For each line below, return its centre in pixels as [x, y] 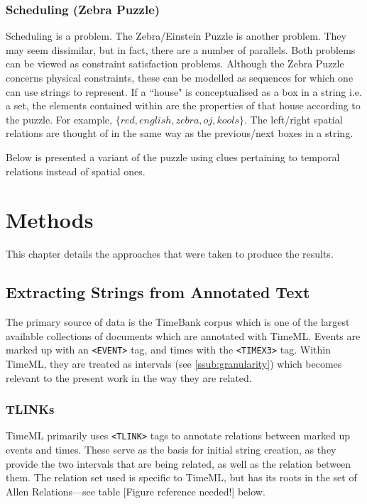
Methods [50, 220]
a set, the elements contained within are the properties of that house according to [183, 105]
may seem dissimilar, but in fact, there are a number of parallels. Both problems [181, 49]
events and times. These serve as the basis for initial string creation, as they [171, 449]
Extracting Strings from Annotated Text [158, 292]
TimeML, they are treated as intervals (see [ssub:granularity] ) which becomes [174, 363]
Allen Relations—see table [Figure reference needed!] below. [136, 491]
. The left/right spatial [294, 119]
